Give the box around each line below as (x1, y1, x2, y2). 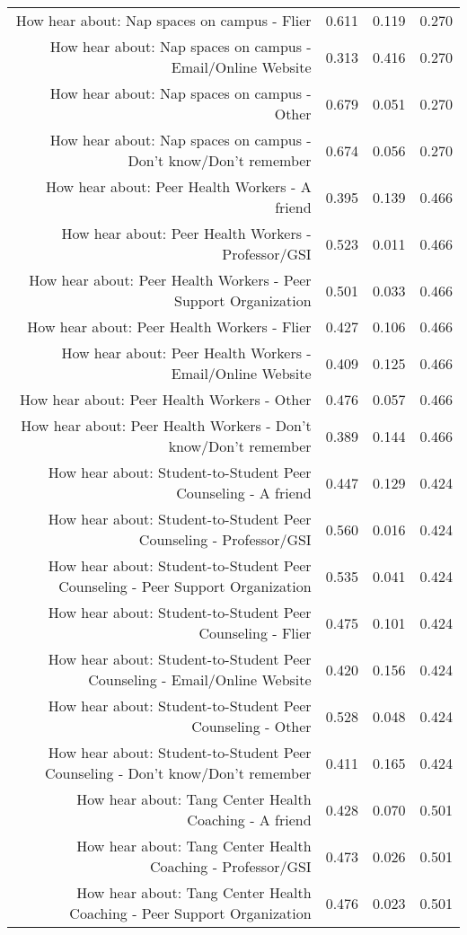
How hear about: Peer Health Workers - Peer (29, 269, 312, 290)
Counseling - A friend (176, 482, 312, 503)
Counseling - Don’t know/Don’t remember (45, 763, 312, 783)
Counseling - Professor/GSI (138, 529, 312, 550)
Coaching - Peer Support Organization (69, 903, 312, 923)
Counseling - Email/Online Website (88, 669, 312, 690)
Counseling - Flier (198, 622, 312, 643)
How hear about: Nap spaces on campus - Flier (15, 10, 312, 31)
